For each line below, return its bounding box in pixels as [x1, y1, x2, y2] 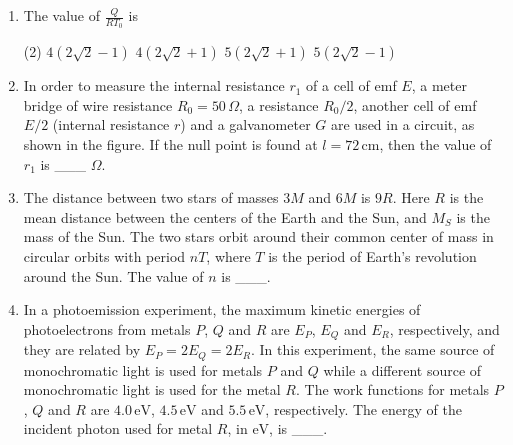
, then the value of [379, 134, 492, 155]
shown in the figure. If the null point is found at [23, 134, 318, 155]
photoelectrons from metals [23, 318, 191, 339]
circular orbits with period [23, 245, 186, 266]
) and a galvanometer [180, 114, 311, 135]
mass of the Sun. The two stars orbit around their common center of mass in [23, 226, 494, 247]
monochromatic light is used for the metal [23, 379, 281, 400]
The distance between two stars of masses [23, 187, 279, 208]
